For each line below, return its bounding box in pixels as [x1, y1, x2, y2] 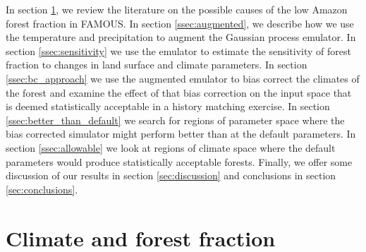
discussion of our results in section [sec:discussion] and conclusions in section [6, 168, 336, 183]
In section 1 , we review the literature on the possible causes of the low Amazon [6, 2, 348, 16]
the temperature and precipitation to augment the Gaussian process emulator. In [6, 30, 356, 44]
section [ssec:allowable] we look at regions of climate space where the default [6, 140, 336, 155]
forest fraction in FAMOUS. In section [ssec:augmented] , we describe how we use [6, 16, 354, 30]
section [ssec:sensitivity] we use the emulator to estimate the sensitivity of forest [6, 43, 351, 58]
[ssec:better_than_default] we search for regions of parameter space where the [6, 112, 345, 127]
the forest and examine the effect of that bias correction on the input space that [6, 85, 352, 100]
